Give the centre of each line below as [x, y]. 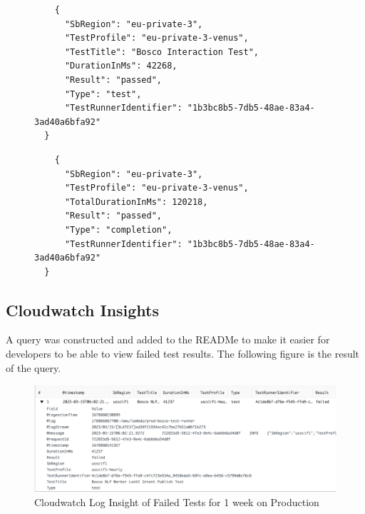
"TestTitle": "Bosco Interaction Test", [161, 52]
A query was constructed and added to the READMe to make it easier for [168, 339]
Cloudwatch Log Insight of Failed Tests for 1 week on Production [177, 502]
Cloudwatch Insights [83, 309]
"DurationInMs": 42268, [121, 66]
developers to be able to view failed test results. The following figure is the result [183, 354]
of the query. [34, 367]
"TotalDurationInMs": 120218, [136, 202]
